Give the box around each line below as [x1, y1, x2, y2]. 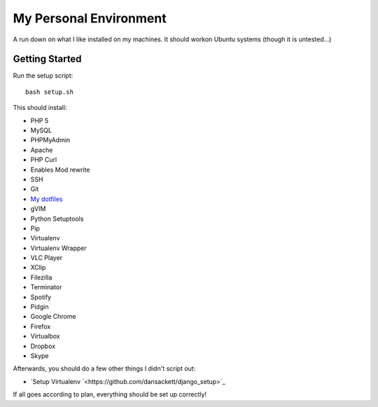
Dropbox [30, 342, 56, 350]
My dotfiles [30, 195, 63, 203]
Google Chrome [30, 312, 76, 321]
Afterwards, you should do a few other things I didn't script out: [13, 364, 196, 373]
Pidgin [30, 303, 49, 311]
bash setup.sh [25, 88, 73, 96]
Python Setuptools [30, 214, 84, 223]
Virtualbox [30, 332, 60, 340]
